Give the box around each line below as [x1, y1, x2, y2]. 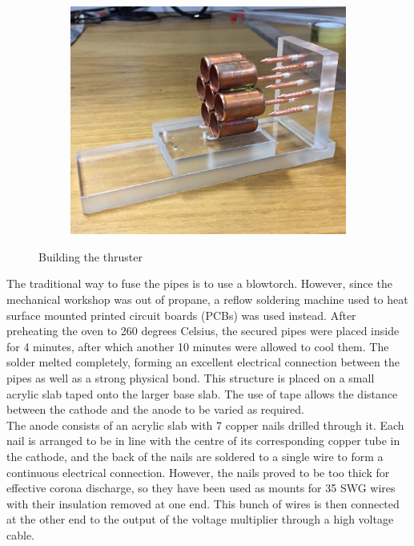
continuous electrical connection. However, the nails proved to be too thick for [6, 463, 390, 480]
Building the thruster [38, 248, 143, 265]
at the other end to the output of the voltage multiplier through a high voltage [6, 511, 394, 528]
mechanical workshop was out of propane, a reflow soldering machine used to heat [6, 290, 408, 307]
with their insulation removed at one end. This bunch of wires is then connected [6, 495, 400, 512]
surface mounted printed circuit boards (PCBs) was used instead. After [6, 306, 356, 323]
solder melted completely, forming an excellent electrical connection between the [6, 354, 400, 370]
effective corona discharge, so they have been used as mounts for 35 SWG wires [6, 479, 396, 496]
